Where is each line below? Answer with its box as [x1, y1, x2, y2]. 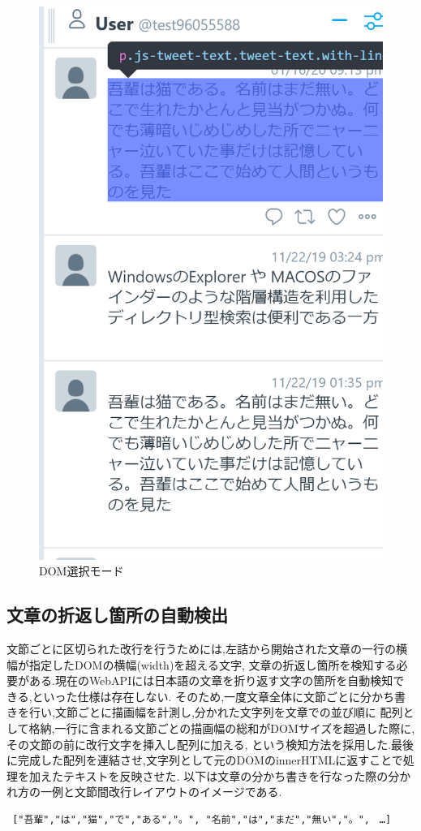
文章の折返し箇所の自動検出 [6, 602, 228, 627]
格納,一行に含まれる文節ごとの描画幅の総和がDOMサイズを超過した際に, [28, 719, 415, 736]
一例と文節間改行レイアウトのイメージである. [40, 783, 282, 800]
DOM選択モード [39, 562, 124, 579]
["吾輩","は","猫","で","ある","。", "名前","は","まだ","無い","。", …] [12, 813, 392, 825]
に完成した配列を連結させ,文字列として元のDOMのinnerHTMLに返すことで [6, 751, 403, 769]
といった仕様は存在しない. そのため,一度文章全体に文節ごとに [32, 687, 361, 704]
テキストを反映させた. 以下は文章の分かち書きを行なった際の [62, 767, 389, 784]
